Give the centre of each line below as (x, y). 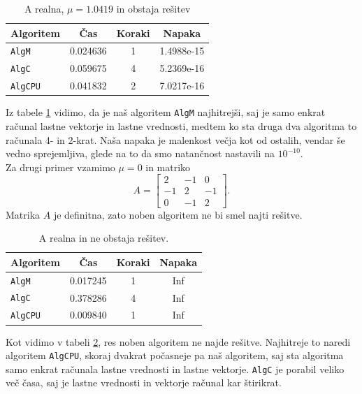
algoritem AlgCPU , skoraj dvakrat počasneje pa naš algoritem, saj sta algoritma (175, 355)
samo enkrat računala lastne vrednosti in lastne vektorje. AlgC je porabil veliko (175, 369)
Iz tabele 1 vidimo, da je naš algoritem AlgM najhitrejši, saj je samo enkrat (166, 112)
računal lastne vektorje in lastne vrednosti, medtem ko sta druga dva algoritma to (181, 126)
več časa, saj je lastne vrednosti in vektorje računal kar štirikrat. (144, 382)
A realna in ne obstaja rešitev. (104, 238)
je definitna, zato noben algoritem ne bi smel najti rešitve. (178, 214)
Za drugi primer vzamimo (60, 167)
